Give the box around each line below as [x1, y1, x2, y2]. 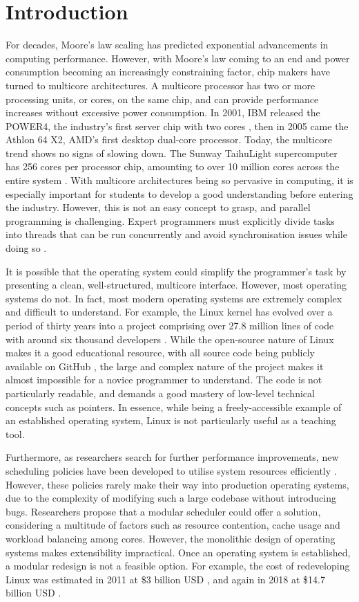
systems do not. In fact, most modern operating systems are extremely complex [6, 291, 342, 305]
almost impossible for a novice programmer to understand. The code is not [6, 372, 322, 387]
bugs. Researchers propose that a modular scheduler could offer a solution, [6, 504, 321, 518]
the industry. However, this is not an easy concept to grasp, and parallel [6, 200, 311, 215]
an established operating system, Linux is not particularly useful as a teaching [6, 413, 336, 428]
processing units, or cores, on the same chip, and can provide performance [6, 91, 319, 106]
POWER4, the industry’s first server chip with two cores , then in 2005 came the [6, 118, 349, 133]
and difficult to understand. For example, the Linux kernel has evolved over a [6, 304, 333, 319]
